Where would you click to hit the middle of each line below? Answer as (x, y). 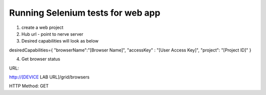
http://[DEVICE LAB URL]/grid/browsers (49, 77)
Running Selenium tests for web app (85, 13)
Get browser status (41, 59)
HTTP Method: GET (29, 86)
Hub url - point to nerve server (52, 34)
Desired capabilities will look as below (60, 41)
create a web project (42, 27)
